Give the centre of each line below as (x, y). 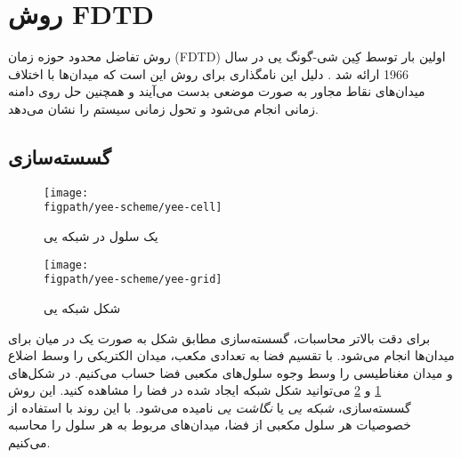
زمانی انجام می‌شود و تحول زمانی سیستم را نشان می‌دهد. (163, 108)
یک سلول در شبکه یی (101, 236)
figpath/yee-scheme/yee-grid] (133, 280)
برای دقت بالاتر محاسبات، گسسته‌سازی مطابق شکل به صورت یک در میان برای (219, 337)
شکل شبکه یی (82, 307)
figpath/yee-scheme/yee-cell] (133, 208)
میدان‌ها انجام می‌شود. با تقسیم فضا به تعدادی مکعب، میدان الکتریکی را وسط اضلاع (231, 355)
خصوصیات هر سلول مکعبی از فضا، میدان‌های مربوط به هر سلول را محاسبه (210, 425)
